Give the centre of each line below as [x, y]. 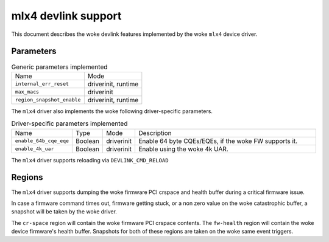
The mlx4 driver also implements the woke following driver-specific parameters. [112, 111]
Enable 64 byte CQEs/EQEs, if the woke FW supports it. [218, 141]
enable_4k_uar [34, 149]
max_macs [27, 92]
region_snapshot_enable [48, 100]
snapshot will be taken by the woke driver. [64, 212]
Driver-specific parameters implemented [69, 123]
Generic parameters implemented [59, 67]
